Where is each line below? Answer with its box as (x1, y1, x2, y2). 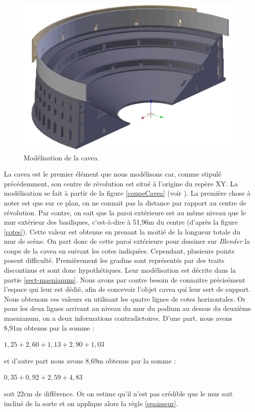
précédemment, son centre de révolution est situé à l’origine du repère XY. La (4, 178, 238, 188)
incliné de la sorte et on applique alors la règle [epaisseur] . (4, 398, 178, 408)
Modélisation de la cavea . (24, 152, 100, 162)
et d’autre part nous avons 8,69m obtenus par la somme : (4, 355, 176, 365)
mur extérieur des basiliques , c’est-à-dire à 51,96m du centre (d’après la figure (4, 217, 238, 227)
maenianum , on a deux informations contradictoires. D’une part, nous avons (4, 313, 232, 323)
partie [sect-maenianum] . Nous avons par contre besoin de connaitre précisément (4, 274, 246, 284)
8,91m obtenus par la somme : (4, 322, 95, 333)
